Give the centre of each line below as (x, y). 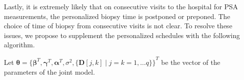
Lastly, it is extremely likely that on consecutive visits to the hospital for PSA (121, 6)
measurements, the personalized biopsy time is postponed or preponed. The (117, 16)
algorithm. (20, 45)
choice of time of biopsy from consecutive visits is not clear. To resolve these (118, 26)
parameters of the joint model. (50, 71)
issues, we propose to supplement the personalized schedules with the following (122, 35)
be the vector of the (191, 62)
